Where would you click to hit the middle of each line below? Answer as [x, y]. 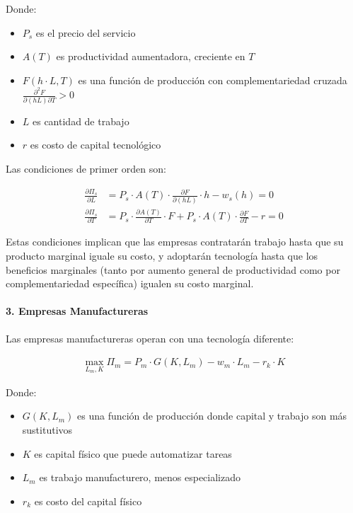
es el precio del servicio [86, 32]
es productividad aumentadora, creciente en [151, 56]
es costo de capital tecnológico [96, 145]
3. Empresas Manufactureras [77, 311]
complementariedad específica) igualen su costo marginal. [130, 283]
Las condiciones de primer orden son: [86, 169]
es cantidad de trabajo [81, 121]
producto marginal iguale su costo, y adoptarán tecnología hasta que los [162, 256]
